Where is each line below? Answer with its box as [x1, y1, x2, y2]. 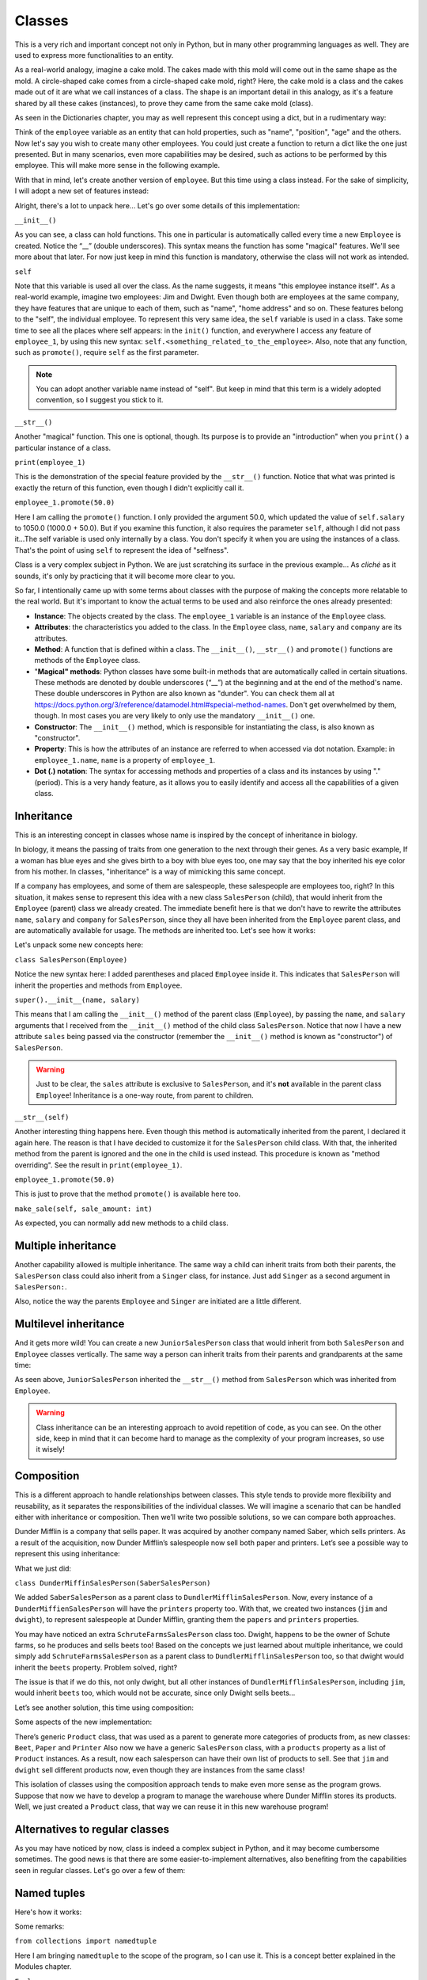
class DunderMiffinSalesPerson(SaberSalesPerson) [14, 1578, 211, 1587]
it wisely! [36, 1445, 65, 1454]
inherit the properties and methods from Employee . [14, 980, 183, 990]
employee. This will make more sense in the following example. [14, 161, 221, 170]
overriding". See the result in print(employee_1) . [14, 1160, 183, 1170]
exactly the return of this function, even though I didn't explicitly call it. [14, 483, 244, 493]
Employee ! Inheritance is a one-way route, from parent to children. [36, 1090, 254, 1100]
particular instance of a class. [14, 443, 111, 452]
